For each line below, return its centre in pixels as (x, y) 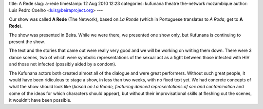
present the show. (27, 42)
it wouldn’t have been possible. (40, 100)
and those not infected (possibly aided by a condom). (63, 64)
